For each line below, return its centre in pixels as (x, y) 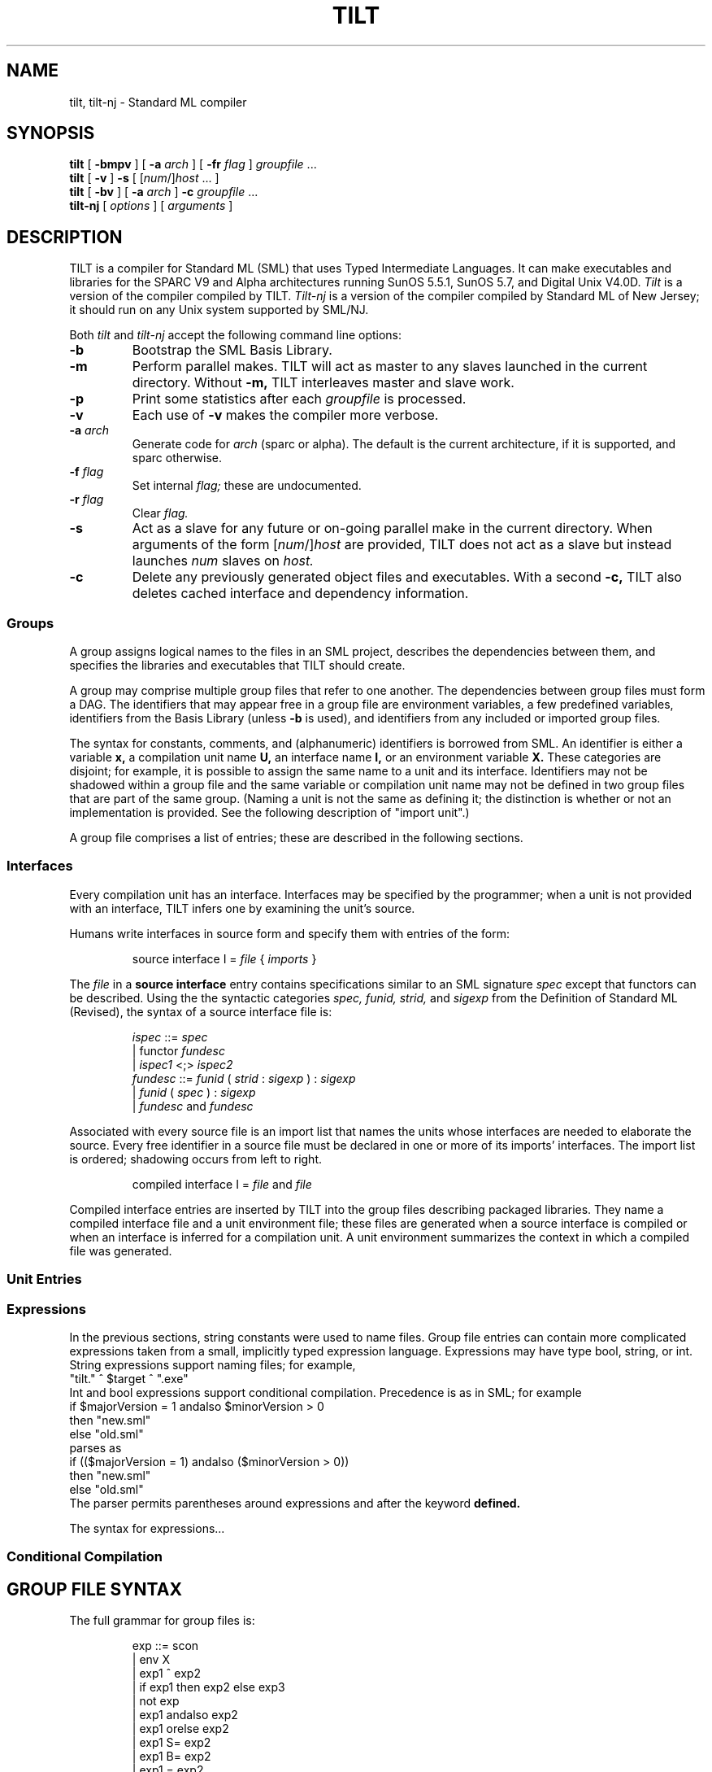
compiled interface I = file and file (222, 1184)
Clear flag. (160, 513)
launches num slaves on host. (223, 561)
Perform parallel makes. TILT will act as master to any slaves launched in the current (390, 367)
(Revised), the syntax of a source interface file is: (201, 1011)
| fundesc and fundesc (193, 1106)
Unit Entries (44, 1279)
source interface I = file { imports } (224, 958)
